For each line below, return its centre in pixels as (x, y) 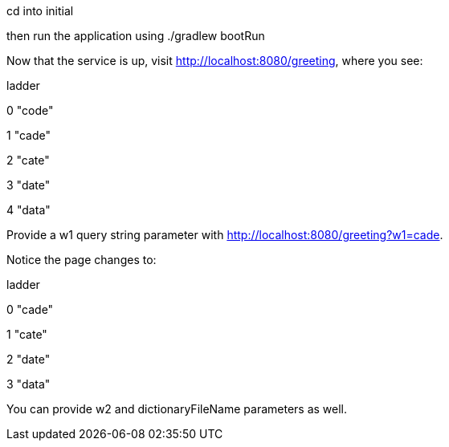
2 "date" (29, 359)
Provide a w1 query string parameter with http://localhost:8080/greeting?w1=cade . (225, 235)
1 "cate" (27, 334)
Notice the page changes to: (82, 260)
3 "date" (29, 185)
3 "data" (29, 384)
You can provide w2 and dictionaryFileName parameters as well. (177, 409)
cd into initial (40, 11)
